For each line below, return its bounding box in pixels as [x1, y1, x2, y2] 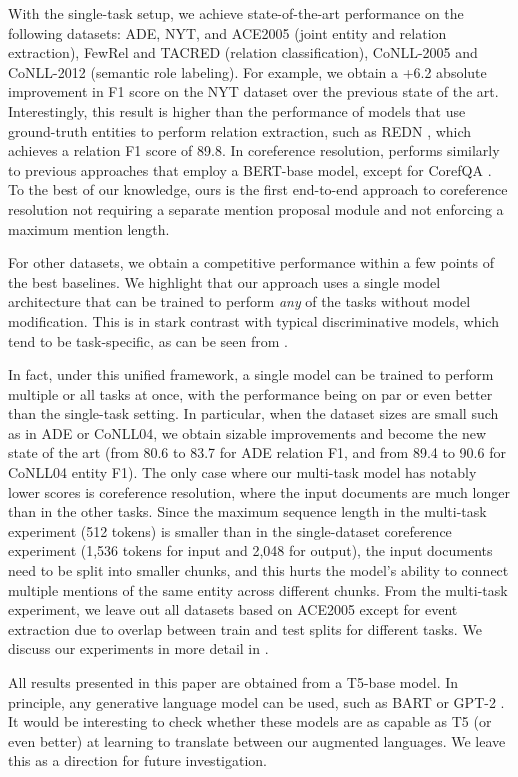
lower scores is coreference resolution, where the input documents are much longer [8, 481, 510, 502]
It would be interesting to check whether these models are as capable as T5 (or [8, 711, 492, 732]
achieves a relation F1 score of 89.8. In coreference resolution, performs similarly [8, 140, 500, 161]
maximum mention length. [8, 218, 170, 239]
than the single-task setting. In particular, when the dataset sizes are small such [8, 403, 499, 424]
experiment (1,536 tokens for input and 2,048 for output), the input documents [8, 540, 493, 561]
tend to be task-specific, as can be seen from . [8, 330, 288, 351]
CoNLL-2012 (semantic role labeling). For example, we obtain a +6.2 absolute [8, 61, 487, 82]
